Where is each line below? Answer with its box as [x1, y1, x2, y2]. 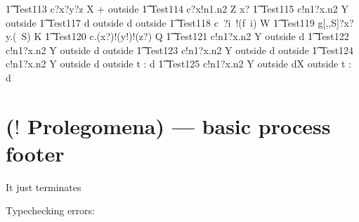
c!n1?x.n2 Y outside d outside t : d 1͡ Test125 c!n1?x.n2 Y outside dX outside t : [6, 56, 351, 71]
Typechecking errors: [6, 203, 95, 218]
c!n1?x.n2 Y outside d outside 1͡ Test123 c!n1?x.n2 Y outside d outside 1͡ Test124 [6, 42, 354, 57]
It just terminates [6, 179, 81, 194]
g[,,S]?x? [318, 15, 354, 30]
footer [6, 138, 65, 167]
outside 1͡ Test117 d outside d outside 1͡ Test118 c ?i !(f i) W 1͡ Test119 [6, 15, 315, 30]
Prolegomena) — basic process [27, 111, 331, 140]
